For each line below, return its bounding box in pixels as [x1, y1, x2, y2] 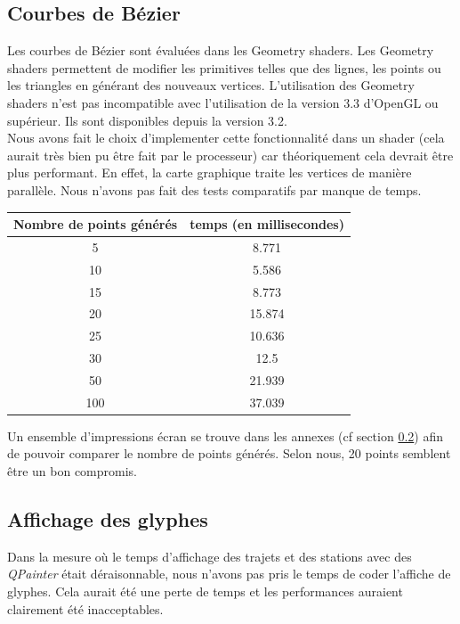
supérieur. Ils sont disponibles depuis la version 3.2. [7, 111, 287, 129]
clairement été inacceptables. [7, 599, 164, 618]
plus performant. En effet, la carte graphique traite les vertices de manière [7, 163, 412, 182]
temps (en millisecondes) [190, 215, 344, 234]
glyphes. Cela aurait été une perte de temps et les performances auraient [7, 582, 403, 601]
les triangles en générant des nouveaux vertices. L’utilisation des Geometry [7, 76, 415, 94]
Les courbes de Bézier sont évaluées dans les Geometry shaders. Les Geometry [7, 41, 434, 60]
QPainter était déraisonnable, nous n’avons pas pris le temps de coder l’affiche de [7, 564, 451, 583]
